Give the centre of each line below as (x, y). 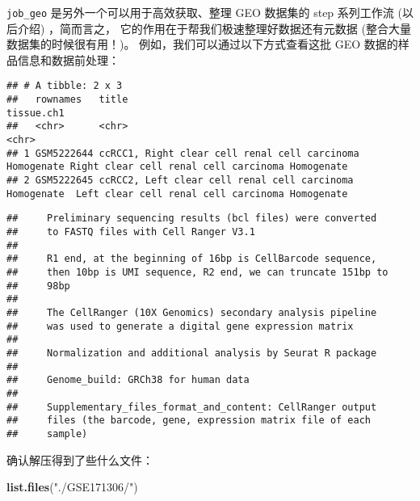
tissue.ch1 (36, 113)
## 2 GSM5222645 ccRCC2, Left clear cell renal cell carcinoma (180, 181)
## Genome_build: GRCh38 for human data (128, 380)
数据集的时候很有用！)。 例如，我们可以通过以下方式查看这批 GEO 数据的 (202, 44)
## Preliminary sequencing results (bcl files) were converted (192, 219)
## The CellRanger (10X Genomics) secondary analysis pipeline (192, 312)
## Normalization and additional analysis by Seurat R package (192, 353)
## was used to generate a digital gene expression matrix (180, 326)
